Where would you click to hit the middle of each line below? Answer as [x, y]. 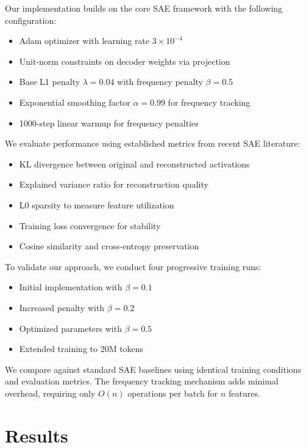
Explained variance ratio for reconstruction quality [114, 184]
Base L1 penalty [50, 82]
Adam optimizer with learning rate [84, 41]
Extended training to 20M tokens [81, 349]
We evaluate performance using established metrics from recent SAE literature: [153, 143]
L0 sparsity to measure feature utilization [97, 204]
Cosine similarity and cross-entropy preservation [109, 246]
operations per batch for [173, 393]
